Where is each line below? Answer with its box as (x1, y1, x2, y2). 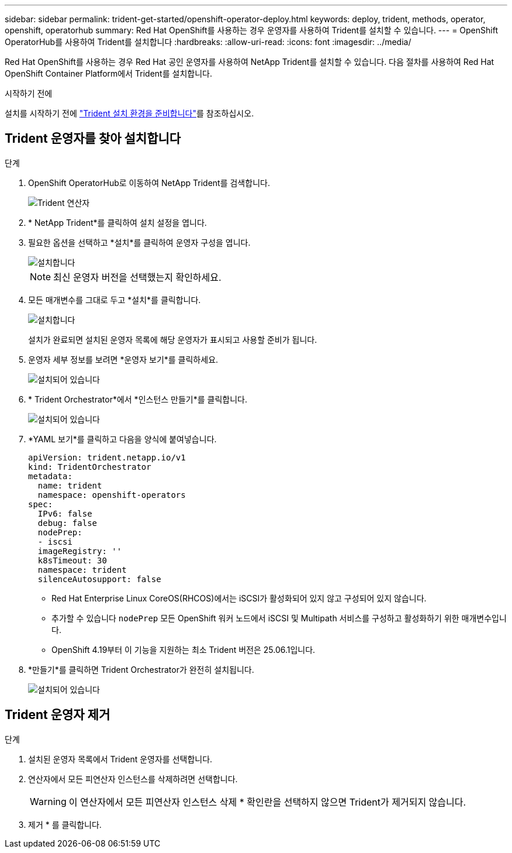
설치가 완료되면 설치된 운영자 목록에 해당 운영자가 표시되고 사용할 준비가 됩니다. (28, 334, 317, 345)
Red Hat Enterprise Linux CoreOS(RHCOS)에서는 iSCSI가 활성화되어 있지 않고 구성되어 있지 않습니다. (51, 593, 427, 603)
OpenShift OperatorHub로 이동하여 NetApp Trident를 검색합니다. (28, 177, 270, 188)
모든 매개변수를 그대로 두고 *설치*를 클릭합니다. (28, 294, 201, 305)
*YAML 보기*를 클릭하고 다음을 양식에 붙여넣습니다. (28, 434, 217, 444)
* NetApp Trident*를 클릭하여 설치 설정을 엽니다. (28, 217, 207, 228)
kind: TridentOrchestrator (28, 462, 151, 472)
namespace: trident (37, 565, 127, 575)
